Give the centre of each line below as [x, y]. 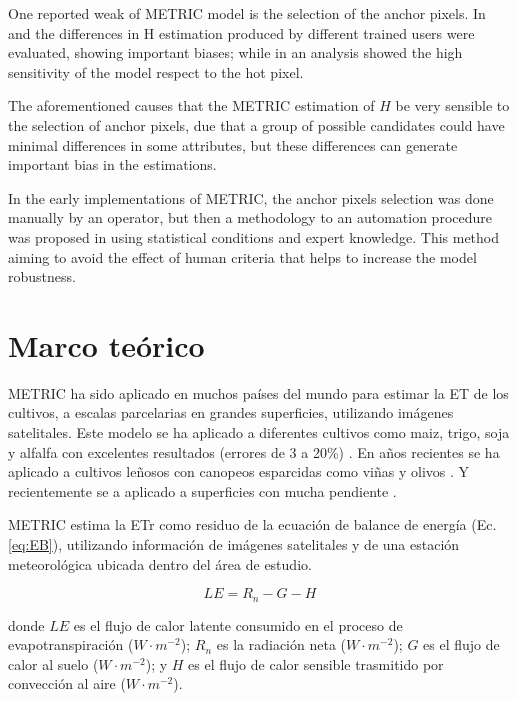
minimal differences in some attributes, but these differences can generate [233, 144]
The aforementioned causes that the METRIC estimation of [191, 105]
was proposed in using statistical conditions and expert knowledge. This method [254, 236]
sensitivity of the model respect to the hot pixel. [156, 71]
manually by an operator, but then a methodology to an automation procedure [250, 217]
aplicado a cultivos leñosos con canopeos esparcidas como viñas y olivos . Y [239, 471]
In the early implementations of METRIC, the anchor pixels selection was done [251, 197]
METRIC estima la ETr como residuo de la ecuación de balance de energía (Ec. [252, 524]
